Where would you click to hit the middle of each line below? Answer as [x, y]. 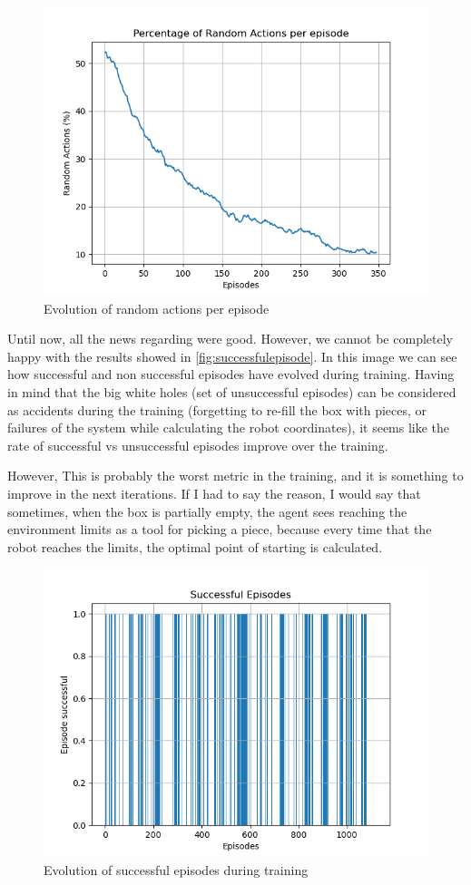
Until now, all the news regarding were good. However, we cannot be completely [230, 339]
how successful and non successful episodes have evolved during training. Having [231, 374]
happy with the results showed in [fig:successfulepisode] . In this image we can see [232, 356]
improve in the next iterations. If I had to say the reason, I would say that [214, 493]
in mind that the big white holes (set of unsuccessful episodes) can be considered [232, 391]
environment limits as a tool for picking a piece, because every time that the [220, 529]
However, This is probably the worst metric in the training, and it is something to [235, 476]
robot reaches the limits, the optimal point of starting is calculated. [195, 546]
